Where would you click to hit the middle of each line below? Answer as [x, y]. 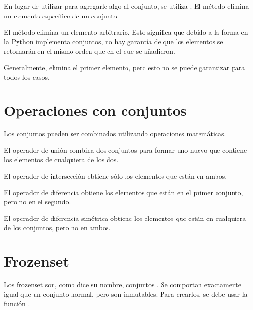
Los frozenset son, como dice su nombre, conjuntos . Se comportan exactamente [123, 284]
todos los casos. [27, 77]
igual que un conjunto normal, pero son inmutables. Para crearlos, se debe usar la [126, 294]
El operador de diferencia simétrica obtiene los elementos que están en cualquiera [125, 218]
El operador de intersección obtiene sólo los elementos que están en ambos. [116, 176]
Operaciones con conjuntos [95, 110]
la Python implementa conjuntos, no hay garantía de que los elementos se [114, 41]
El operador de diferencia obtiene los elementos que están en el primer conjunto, [124, 192]
